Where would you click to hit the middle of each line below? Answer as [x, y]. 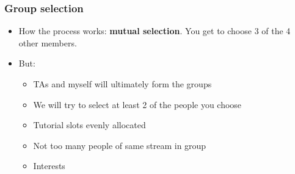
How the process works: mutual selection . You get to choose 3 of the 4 [155, 31]
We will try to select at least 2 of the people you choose [137, 104]
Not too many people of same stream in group [120, 145]
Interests [49, 166]
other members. [48, 42]
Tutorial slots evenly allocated [89, 125]
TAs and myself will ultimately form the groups [122, 84]
